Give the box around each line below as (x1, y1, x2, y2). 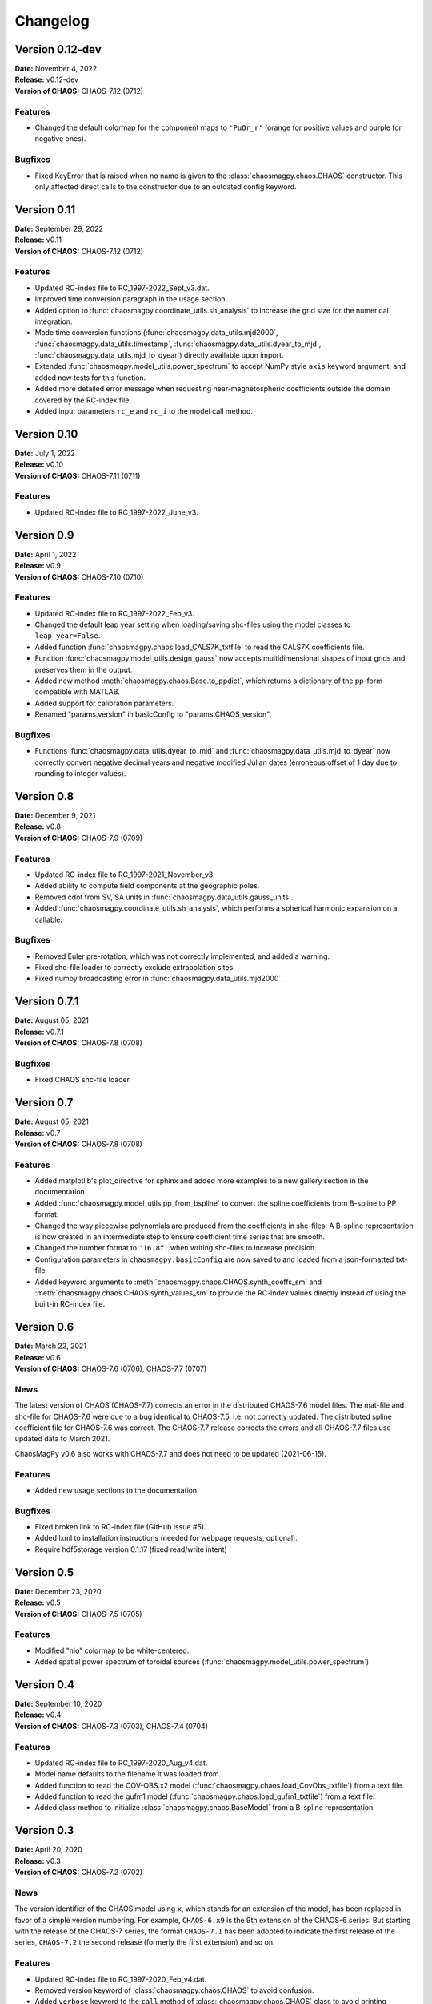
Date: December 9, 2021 (14, 810, 96, 821)
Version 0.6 (14, 1320, 74, 1334)
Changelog (14, 12, 90, 30)
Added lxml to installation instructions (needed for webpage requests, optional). (34, 1533, 298, 1543)
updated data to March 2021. (14, 1434, 110, 1444)
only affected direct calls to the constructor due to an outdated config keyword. (34, 181, 297, 192)
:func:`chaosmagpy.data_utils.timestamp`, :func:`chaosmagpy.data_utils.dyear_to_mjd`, (34, 339, 322, 349)
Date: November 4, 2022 (14, 64, 98, 74)
